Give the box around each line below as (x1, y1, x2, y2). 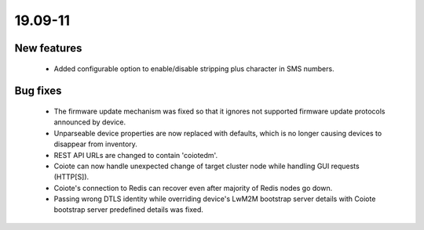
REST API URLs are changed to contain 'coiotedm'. (53, 150, 218, 160)
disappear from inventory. (53, 139, 137, 149)
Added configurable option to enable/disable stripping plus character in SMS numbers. (53, 63, 334, 74)
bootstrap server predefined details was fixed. (53, 205, 204, 214)
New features (14, 41, 82, 55)
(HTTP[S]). (53, 172, 90, 181)
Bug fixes (14, 84, 62, 98)
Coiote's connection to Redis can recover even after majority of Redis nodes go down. (53, 183, 333, 192)
